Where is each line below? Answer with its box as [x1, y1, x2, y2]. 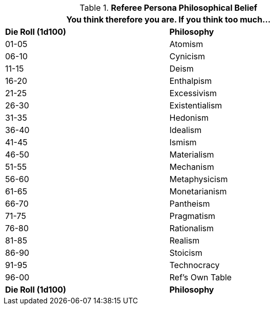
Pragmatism [169, 211, 216, 221]
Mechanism [169, 162, 214, 172]
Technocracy [169, 260, 220, 270]
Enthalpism [169, 76, 212, 86]
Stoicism [169, 248, 202, 258]
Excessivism [169, 88, 217, 98]
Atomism [169, 39, 203, 49]
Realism [169, 235, 200, 246]
